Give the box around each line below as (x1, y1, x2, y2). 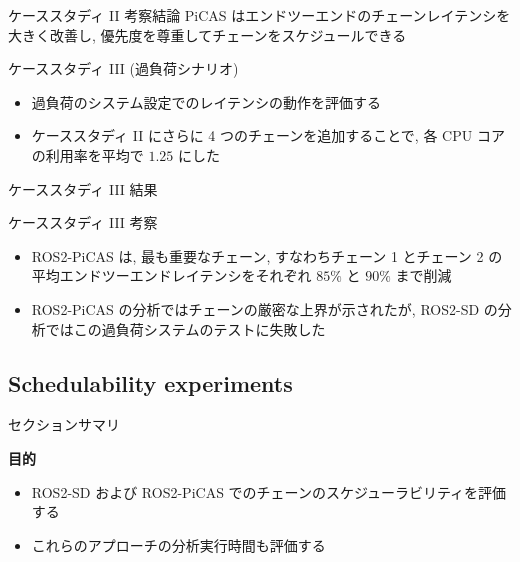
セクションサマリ (8, 414, 120, 435)
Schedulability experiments (8, 367, 293, 398)
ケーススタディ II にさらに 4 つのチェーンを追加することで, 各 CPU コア (31, 125, 505, 146)
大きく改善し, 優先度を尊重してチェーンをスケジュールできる (8, 24, 407, 45)
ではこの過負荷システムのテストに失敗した (45, 318, 326, 339)
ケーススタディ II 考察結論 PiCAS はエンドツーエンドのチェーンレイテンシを (8, 5, 511, 25)
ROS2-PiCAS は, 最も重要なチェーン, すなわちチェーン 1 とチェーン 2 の (31, 245, 503, 266)
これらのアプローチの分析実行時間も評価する (31, 534, 326, 555)
